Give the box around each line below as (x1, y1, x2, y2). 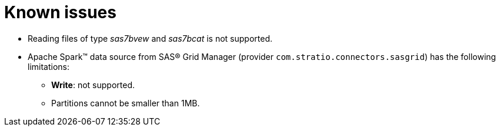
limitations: (28, 61, 70, 72)
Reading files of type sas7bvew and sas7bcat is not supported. (28, 33, 272, 43)
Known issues (4, 2, 116, 22)
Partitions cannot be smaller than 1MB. (51, 98, 200, 108)
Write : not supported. (51, 79, 135, 90)
